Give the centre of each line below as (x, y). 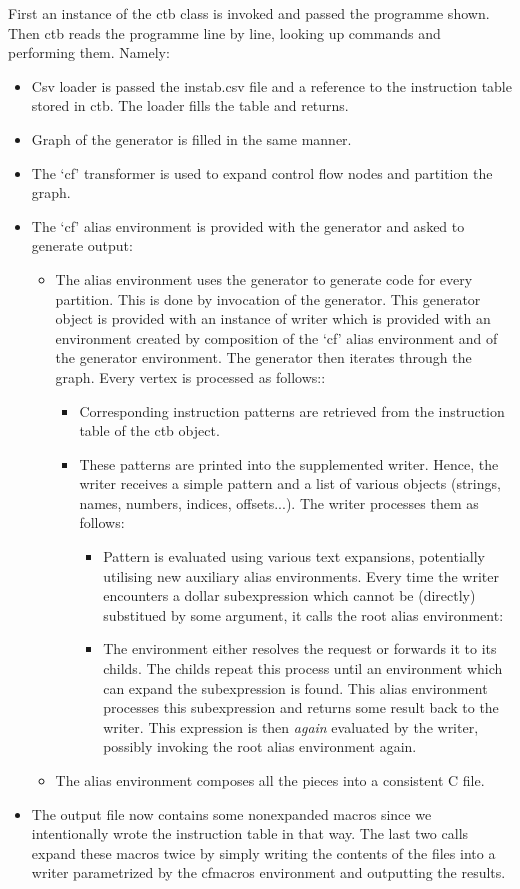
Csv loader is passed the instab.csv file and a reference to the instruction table (271, 85)
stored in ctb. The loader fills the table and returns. (190, 105)
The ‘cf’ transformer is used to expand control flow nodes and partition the (262, 172)
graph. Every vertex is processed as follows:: (190, 376)
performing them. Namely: (89, 52)
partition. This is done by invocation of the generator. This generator (268, 298)
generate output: (82, 245)
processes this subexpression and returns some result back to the (301, 707)
